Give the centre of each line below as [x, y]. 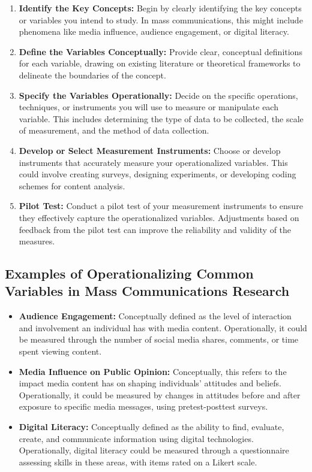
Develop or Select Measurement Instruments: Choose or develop [150, 150]
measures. [37, 241]
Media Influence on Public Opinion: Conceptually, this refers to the [153, 371]
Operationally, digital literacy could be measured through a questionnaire [154, 450]
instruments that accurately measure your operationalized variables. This [153, 162]
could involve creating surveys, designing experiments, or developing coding [157, 174]
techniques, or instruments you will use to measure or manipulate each [148, 107]
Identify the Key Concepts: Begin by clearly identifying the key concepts [160, 8]
